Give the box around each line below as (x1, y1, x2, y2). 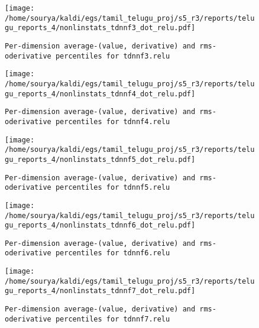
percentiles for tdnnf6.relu (55, 249, 170, 258)
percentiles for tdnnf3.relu (55, 51, 170, 60)
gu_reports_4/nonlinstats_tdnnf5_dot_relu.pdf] (5, 155, 196, 164)
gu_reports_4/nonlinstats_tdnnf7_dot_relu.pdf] (5, 287, 196, 295)
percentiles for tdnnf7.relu (55, 314, 170, 323)
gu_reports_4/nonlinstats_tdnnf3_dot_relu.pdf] (5, 24, 196, 33)
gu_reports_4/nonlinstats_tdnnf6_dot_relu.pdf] (5, 221, 196, 230)
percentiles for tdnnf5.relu (55, 183, 170, 192)
